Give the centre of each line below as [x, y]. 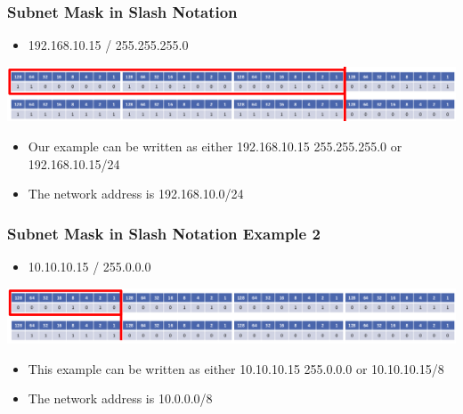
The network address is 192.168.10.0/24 [136, 194]
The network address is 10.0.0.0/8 [120, 398]
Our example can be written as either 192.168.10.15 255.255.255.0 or [215, 146]
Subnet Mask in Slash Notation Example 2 [164, 233]
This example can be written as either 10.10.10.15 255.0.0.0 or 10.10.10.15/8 [236, 368]
